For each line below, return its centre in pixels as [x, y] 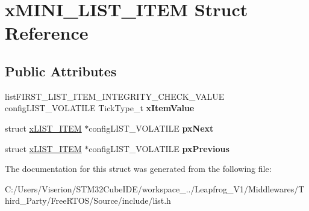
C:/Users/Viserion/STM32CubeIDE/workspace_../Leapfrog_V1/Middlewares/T [155, 188]
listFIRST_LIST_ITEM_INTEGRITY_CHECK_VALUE [115, 96]
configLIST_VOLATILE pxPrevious [159, 148]
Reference [47, 33]
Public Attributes [61, 71]
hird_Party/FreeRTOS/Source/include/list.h [88, 200]
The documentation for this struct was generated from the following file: [138, 169]
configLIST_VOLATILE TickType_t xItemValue [100, 108]
